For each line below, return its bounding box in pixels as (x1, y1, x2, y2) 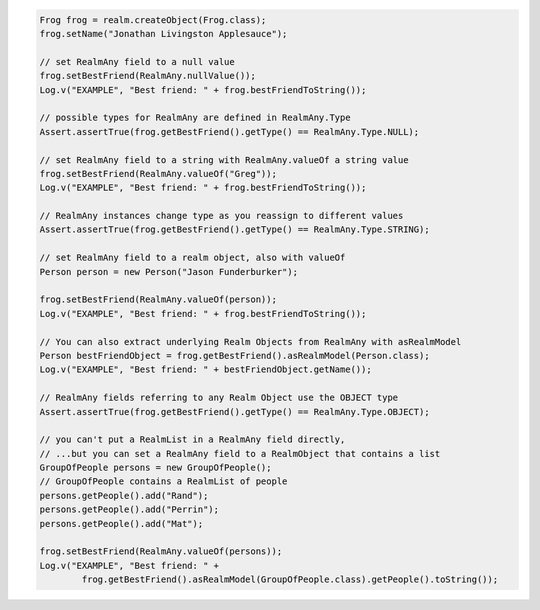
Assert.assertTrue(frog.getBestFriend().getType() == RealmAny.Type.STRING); (39, 224, 430, 235)
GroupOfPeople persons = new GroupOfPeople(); (39, 462, 272, 474)
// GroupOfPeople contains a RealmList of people (39, 476, 288, 487)
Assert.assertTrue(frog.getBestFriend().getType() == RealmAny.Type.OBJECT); (39, 406, 430, 417)
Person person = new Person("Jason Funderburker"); (39, 266, 299, 277)
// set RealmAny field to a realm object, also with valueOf (39, 252, 346, 264)
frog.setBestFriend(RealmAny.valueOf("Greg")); (39, 168, 277, 179)
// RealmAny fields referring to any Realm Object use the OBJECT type (39, 392, 399, 404)
